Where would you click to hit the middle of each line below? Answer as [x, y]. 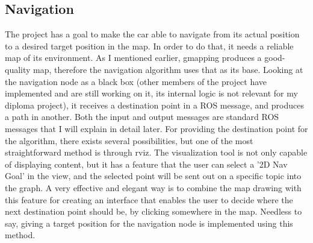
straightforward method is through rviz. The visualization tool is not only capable [156, 152]
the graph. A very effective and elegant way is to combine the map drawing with [153, 187]
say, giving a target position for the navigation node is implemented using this [149, 223]
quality [18, 69]
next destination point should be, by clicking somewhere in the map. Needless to [153, 211]
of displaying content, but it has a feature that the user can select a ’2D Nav [146, 164]
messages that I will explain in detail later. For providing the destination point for [156, 128]
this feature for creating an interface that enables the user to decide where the [149, 199]
